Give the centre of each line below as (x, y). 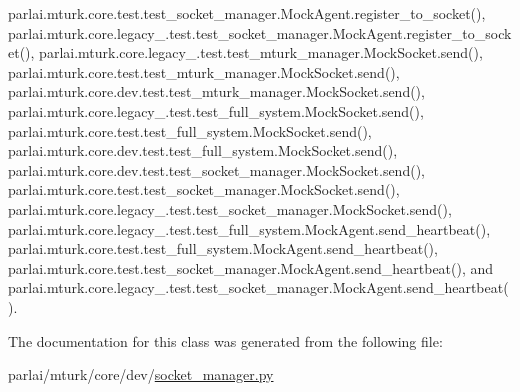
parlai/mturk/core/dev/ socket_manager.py (141, 374)
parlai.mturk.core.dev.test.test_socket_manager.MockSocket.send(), (216, 169)
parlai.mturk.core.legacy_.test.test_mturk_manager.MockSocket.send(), (261, 52)
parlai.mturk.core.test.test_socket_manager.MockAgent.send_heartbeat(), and (251, 267)
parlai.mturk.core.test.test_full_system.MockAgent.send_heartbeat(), (223, 248)
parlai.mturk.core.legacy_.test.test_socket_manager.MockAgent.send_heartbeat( (258, 287)
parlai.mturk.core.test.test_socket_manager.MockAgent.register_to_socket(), (247, 13)
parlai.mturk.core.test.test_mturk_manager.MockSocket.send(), (204, 71)
